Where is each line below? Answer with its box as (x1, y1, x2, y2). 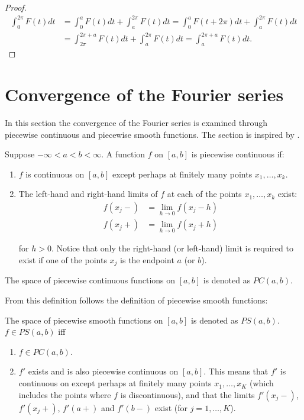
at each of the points (167, 188, 242, 200)
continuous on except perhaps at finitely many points (18, 377, 212, 389)
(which (249, 377, 274, 389)
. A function (101, 148, 145, 160)
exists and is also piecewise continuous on (28, 365, 179, 377)
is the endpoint (120, 254, 174, 266)
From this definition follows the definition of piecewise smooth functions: (5, 294, 268, 306)
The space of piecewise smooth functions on (5, 314, 163, 326)
